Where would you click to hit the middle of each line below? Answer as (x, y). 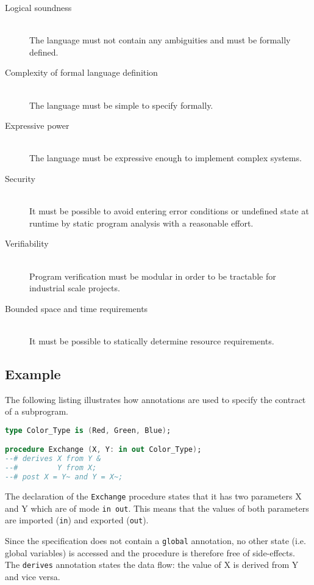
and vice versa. (33, 576)
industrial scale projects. (75, 288)
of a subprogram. (37, 411)
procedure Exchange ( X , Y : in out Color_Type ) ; (103, 450)
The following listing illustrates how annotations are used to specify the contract (155, 399)
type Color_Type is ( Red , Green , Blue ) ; (88, 430)
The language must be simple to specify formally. (121, 105)
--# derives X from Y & (53, 459)
